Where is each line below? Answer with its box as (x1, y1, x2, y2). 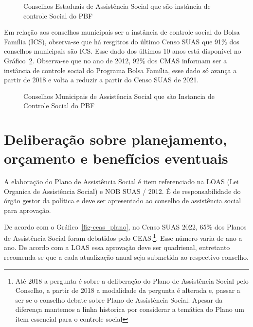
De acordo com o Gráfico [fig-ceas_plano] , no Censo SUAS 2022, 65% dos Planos (4, 221, 247, 231)
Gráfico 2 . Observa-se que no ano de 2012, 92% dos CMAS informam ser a (4, 55, 227, 65)
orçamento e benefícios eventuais (4, 148, 228, 168)
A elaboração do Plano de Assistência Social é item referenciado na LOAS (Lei (4, 176, 239, 187)
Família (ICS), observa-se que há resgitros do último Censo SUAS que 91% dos (4, 36, 239, 46)
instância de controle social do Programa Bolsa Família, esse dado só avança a (4, 65, 237, 75)
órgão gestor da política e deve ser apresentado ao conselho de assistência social (4, 195, 241, 206)
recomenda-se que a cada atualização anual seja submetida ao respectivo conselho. (4, 252, 249, 262)
